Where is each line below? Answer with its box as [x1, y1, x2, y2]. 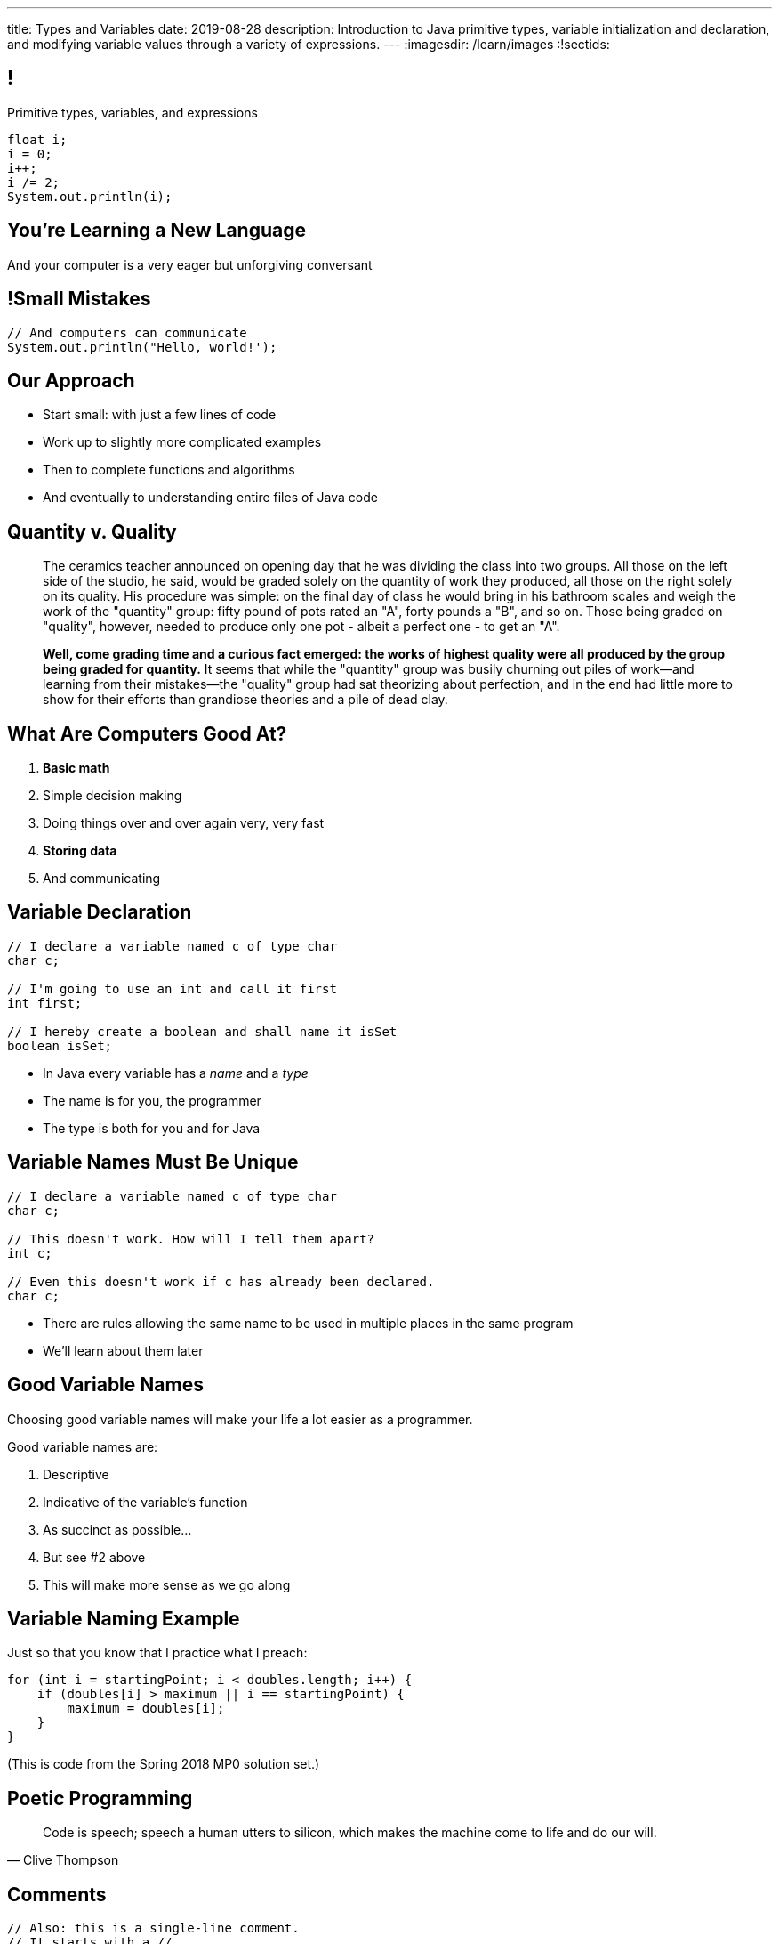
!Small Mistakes [7, 288, 151, 311]
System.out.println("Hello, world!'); [7, 339, 277, 354]
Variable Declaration [7, 901, 192, 924]
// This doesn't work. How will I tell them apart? [7, 1231, 375, 1246]
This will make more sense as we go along [43, 1576, 291, 1592]
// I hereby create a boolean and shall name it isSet [7, 1024, 398, 1039]
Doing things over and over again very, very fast [43, 815, 325, 831]
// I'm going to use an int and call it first [7, 981, 337, 996]
